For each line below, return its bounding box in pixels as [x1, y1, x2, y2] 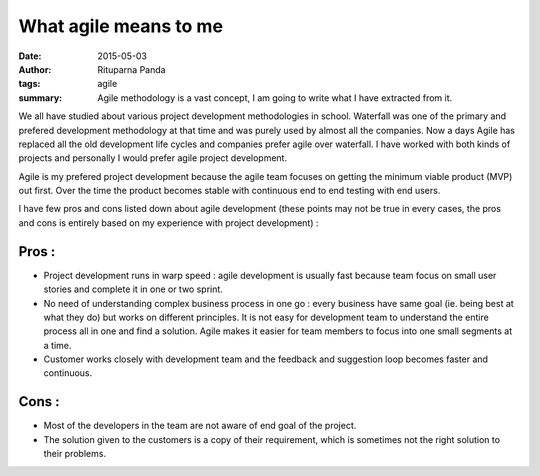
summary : [18, 91, 63, 104]
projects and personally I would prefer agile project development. [18, 152, 288, 164]
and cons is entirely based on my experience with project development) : [18, 216, 319, 229]
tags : [18, 78, 41, 90]
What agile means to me [18, 15, 224, 37]
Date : [18, 50, 42, 62]
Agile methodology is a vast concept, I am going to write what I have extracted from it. [97, 91, 453, 104]
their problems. [43, 448, 107, 460]
